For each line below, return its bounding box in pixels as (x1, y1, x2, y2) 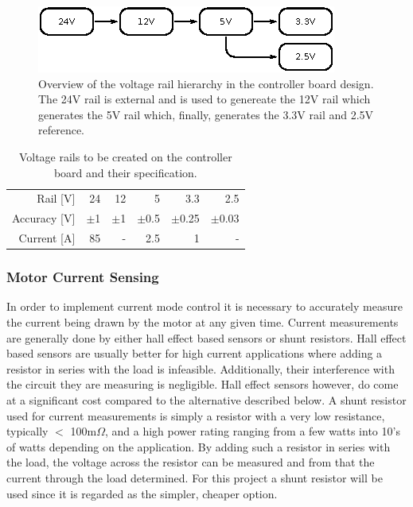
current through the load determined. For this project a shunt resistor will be (6, 469, 383, 486)
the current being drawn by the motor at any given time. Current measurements (6, 314, 399, 330)
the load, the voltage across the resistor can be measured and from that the (6, 454, 375, 470)
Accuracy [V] (12, 210, 76, 226)
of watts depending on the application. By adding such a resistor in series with (6, 438, 391, 455)
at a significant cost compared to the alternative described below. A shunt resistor (6, 391, 407, 408)
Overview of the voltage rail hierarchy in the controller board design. (38, 75, 374, 91)
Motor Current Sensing (6, 267, 159, 287)
